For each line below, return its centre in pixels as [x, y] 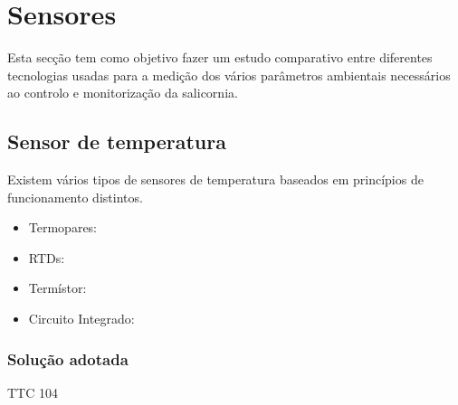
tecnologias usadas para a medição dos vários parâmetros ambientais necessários [229, 75]
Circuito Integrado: [81, 319]
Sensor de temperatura [117, 141]
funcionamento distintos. [75, 197]
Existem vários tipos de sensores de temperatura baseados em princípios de [215, 179]
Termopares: [63, 227]
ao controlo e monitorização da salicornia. [123, 93]
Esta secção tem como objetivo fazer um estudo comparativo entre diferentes [220, 57]
